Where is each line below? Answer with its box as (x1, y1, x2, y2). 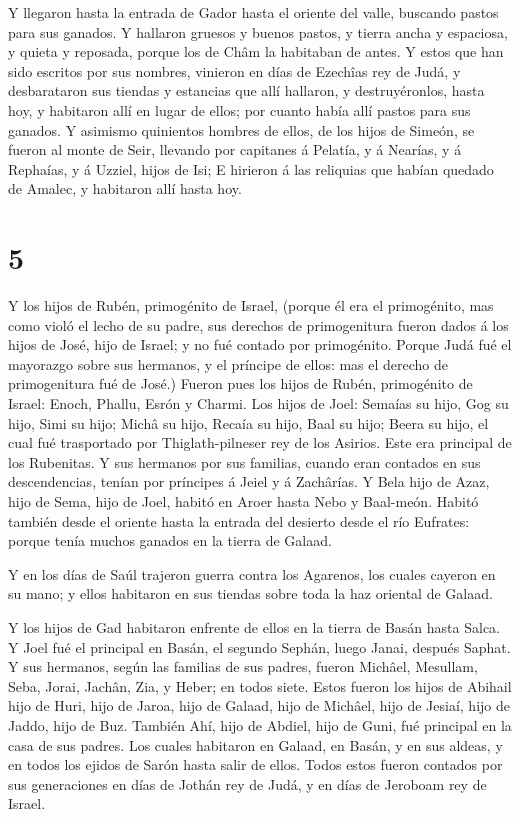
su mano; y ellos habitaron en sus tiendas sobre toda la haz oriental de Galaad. (8, 583, 493, 604)
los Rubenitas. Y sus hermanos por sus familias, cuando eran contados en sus (8, 451, 481, 472)
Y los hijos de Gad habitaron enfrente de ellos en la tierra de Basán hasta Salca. (8, 616, 500, 637)
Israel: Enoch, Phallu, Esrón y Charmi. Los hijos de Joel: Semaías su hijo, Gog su (8, 393, 509, 414)
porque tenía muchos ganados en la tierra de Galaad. (8, 530, 332, 551)
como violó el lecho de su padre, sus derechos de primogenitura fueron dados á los (8, 314, 509, 335)
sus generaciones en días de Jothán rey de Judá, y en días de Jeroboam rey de (8, 773, 487, 794)
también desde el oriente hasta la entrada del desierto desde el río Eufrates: (8, 510, 470, 531)
